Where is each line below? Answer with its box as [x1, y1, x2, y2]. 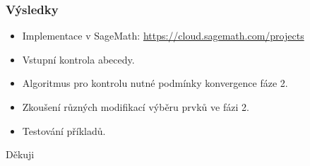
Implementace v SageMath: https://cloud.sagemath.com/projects [22, 28, 304, 43]
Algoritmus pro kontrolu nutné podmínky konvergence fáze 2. [22, 76, 288, 90]
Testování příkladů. [22, 123, 106, 138]
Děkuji [6, 147, 35, 162]
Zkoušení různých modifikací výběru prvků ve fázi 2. [22, 100, 249, 114]
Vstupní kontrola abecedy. [22, 52, 135, 66]
